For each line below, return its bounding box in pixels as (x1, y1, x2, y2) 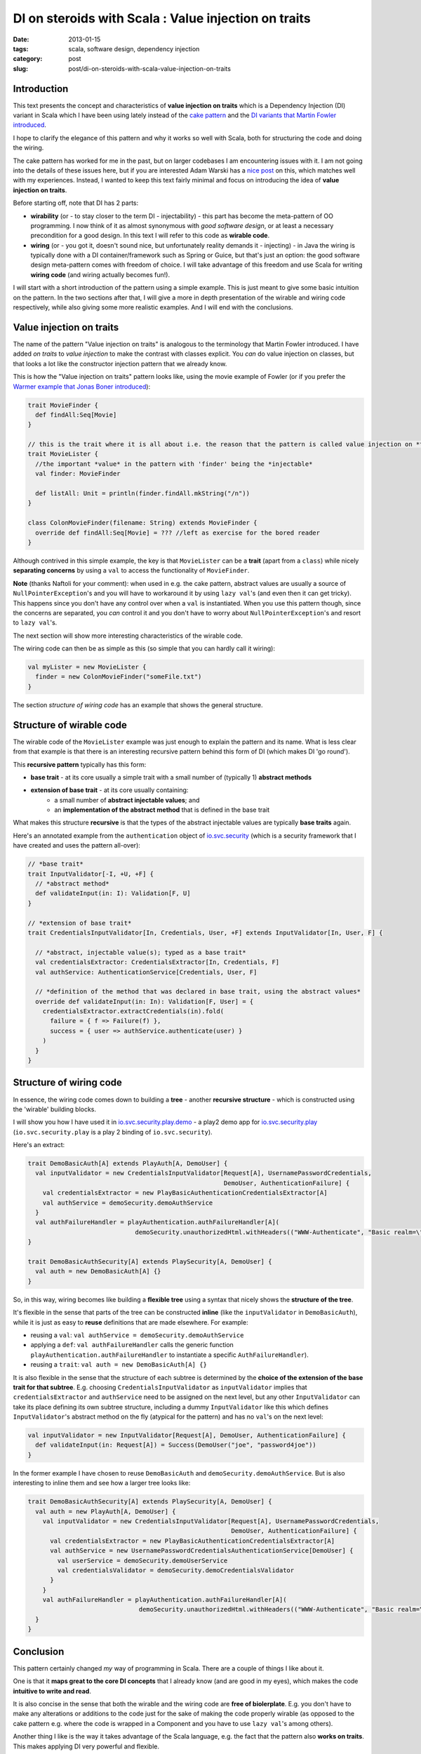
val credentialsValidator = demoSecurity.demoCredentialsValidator (57, 1566, 295, 1574)
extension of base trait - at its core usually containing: (30, 786, 189, 794)
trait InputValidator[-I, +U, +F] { (27, 870, 154, 878)
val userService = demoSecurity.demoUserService (57, 1556, 228, 1565)
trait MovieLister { (27, 450, 98, 458)
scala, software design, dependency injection (68, 44, 200, 53)
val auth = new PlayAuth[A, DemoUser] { (35, 1507, 176, 1515)
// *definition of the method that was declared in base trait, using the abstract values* (35, 988, 361, 996)
